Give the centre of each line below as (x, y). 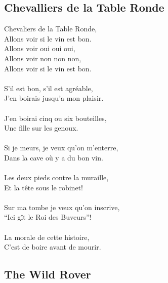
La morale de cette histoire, (47, 237)
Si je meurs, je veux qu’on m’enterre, (61, 148)
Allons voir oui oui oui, (40, 48)
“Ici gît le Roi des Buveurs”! (48, 217)
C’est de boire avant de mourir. (53, 247)
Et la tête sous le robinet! (44, 187)
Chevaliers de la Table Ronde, (51, 29)
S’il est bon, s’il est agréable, (49, 88)
